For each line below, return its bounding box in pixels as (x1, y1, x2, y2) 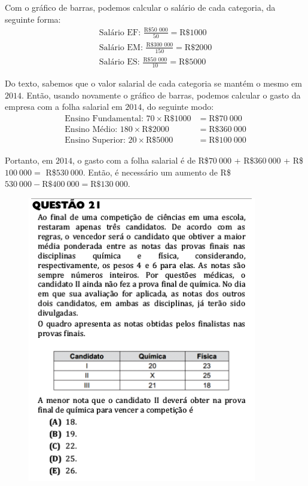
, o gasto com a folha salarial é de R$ (72, 154, 209, 167)
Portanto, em (5, 154, 53, 167)
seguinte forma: (5, 13, 61, 25)
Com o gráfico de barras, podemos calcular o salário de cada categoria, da (5, 1, 276, 13)
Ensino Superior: (65, 136, 126, 145)
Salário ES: (99, 58, 140, 67)
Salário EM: (99, 43, 143, 52)
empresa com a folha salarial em (5, 100, 123, 113)
